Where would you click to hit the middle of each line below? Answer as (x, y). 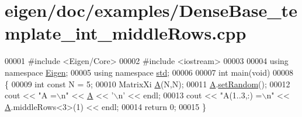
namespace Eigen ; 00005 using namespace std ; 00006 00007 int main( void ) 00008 (149, 72)
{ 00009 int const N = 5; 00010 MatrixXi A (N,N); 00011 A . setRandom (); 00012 (147, 84)
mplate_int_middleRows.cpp (126, 33)
